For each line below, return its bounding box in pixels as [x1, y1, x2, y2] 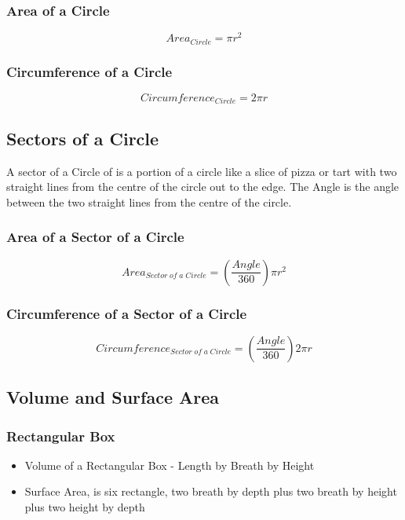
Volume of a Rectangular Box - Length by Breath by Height [24, 456, 315, 473]
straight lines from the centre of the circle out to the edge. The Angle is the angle [6, 178, 400, 195]
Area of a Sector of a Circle [6, 227, 184, 247]
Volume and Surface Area [6, 385, 220, 409]
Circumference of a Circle [6, 61, 173, 81]
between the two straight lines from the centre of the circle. [6, 193, 292, 210]
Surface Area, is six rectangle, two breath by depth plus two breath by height [24, 483, 397, 500]
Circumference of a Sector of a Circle [6, 303, 247, 323]
